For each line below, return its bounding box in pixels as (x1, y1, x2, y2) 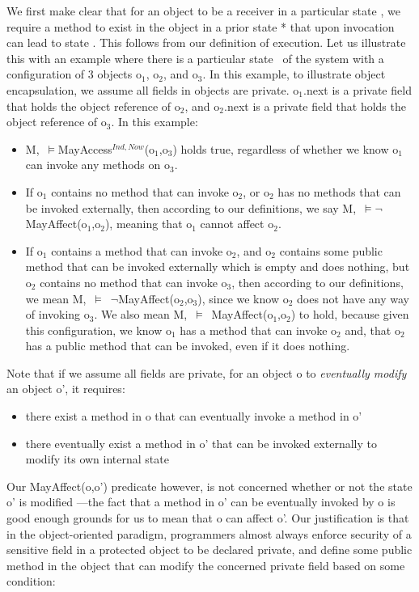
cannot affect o (200, 215, 274, 232)
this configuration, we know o (25, 321, 171, 338)
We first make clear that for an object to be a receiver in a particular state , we (6, 2, 400, 19)
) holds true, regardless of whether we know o (172, 140, 399, 157)
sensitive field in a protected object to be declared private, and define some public (6, 541, 413, 558)
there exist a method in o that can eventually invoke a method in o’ (25, 408, 362, 425)
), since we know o (197, 290, 289, 307)
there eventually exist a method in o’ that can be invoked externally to (25, 434, 377, 451)
